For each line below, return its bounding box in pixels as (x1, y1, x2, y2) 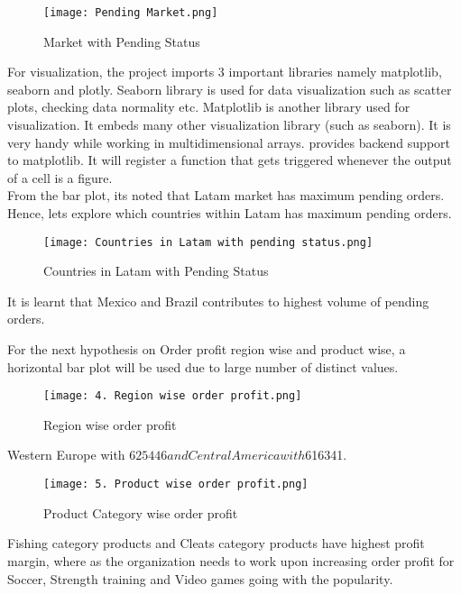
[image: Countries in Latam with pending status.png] (43, 235, 373, 249)
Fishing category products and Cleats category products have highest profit (7, 534, 425, 553)
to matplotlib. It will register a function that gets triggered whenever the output (7, 151, 452, 169)
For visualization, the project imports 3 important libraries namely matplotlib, (7, 62, 442, 81)
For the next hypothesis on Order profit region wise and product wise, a (7, 340, 406, 359)
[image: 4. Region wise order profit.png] (43, 389, 302, 403)
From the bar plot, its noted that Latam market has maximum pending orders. (7, 186, 445, 205)
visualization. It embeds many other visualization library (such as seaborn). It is (7, 115, 451, 134)
